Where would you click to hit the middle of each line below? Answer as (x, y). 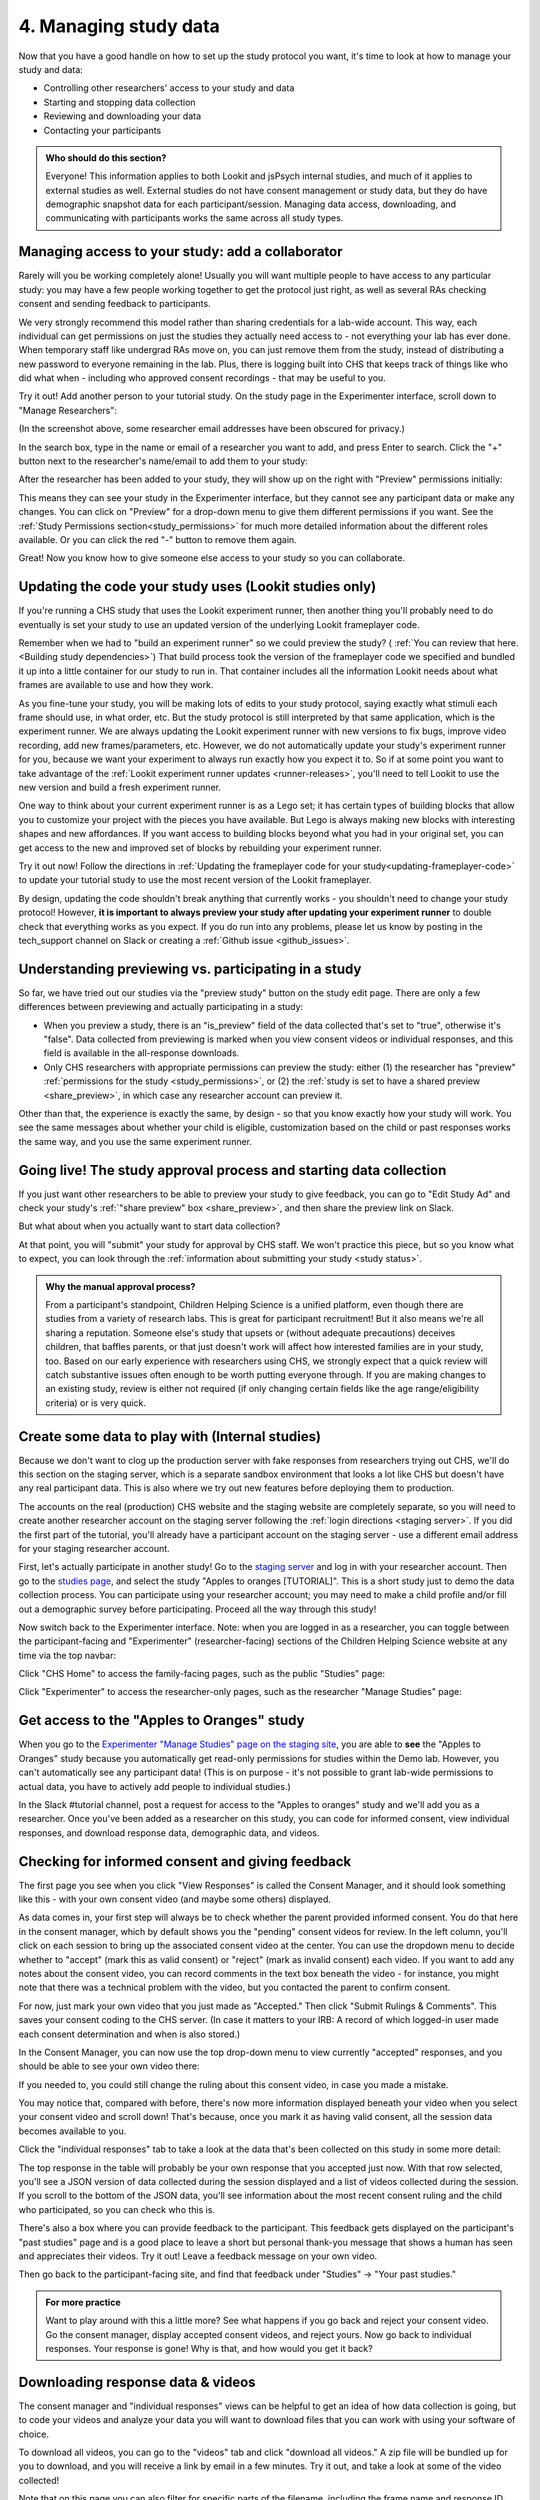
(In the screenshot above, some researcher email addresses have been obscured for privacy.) (211, 429)
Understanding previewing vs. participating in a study (190, 968)
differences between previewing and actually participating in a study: (161, 1007)
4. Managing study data (119, 26)
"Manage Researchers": (68, 410)
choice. (34, 2434)
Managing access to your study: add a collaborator (180, 251)
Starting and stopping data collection (119, 102)
